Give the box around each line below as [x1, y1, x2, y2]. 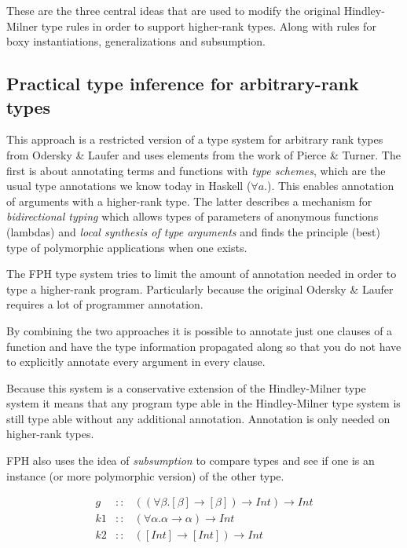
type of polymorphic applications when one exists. [6, 239, 247, 255]
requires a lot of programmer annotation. [6, 296, 203, 312]
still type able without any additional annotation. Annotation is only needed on [6, 410, 390, 426]
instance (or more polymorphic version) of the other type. [6, 467, 284, 484]
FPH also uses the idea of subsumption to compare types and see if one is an [6, 452, 375, 469]
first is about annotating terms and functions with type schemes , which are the [6, 162, 386, 178]
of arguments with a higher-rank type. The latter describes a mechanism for [6, 192, 372, 209]
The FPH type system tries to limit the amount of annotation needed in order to [6, 265, 397, 282]
